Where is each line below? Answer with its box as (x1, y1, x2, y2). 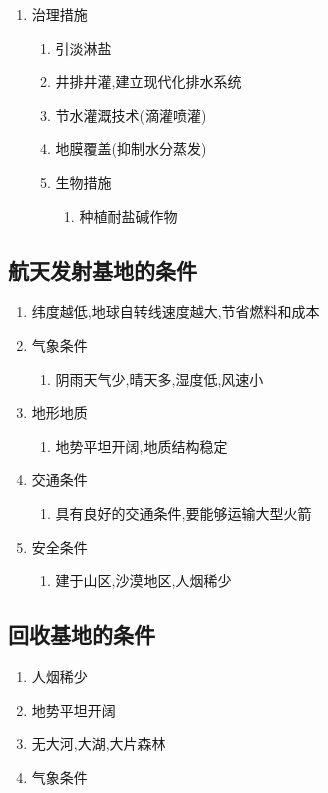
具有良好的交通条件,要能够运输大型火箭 (55, 502, 312, 523)
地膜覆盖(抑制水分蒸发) (55, 138, 207, 159)
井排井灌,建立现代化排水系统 (55, 71, 242, 92)
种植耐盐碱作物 (79, 205, 178, 226)
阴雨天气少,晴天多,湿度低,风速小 (55, 368, 264, 389)
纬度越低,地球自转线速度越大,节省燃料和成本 (31, 301, 320, 322)
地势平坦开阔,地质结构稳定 (55, 435, 228, 456)
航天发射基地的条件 (8, 254, 197, 285)
